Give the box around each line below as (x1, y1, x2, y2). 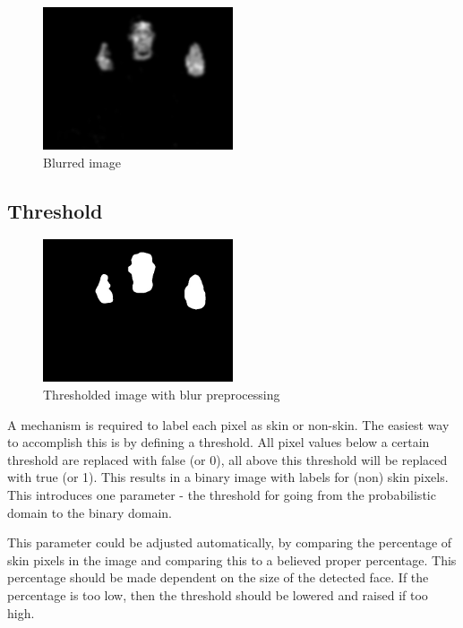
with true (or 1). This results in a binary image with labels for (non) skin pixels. (7, 468, 449, 486)
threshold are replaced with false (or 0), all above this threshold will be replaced (7, 450, 448, 469)
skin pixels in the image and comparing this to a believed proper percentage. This (7, 550, 457, 569)
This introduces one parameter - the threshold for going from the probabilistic (7, 485, 436, 503)
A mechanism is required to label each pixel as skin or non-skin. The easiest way (7, 415, 450, 434)
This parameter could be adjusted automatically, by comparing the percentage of (7, 533, 452, 552)
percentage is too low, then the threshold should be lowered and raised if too (7, 585, 428, 604)
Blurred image (43, 152, 121, 171)
